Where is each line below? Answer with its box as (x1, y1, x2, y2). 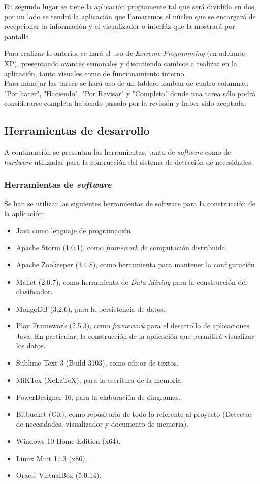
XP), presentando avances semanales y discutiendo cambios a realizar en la (4, 57, 237, 68)
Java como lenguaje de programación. (16, 225, 133, 235)
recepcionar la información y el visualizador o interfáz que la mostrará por (4, 21, 235, 32)
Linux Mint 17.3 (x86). (16, 452, 87, 463)
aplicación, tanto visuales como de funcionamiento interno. (4, 68, 186, 78)
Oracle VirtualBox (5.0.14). (16, 470, 102, 480)
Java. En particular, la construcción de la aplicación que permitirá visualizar (16, 330, 254, 341)
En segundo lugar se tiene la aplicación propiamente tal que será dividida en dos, (4, 1, 256, 11)
